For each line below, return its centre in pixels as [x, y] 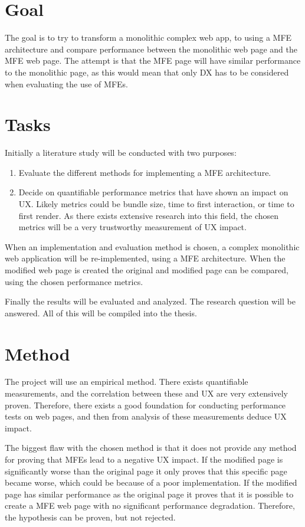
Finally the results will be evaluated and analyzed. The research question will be [150, 301]
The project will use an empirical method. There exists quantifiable [127, 382]
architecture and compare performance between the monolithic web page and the [151, 49]
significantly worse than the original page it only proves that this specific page [146, 471]
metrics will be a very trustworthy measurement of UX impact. [132, 227]
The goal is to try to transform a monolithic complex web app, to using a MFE [148, 37]
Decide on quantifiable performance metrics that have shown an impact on [153, 192]
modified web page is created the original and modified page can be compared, [147, 269]
